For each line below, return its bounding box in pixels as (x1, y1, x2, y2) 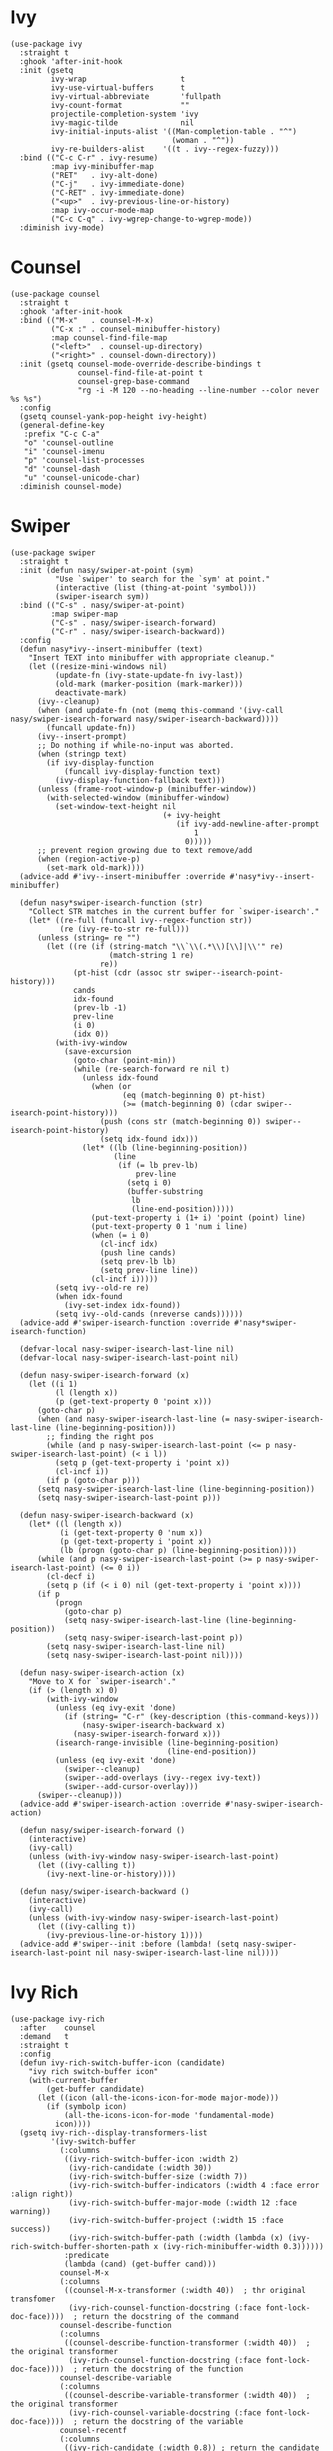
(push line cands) (99, 1247, 177, 1258)
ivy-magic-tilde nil (50, 117, 195, 128)
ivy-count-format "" (50, 100, 190, 110)
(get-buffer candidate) (46, 2084, 145, 2094)
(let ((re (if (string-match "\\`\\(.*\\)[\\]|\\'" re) (46, 941, 284, 951)
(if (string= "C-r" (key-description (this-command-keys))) (63, 1711, 320, 1721)
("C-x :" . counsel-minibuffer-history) (50, 324, 222, 334)
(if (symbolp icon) (46, 2101, 128, 2111)
